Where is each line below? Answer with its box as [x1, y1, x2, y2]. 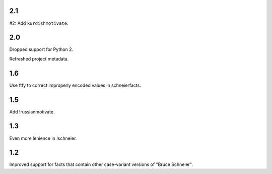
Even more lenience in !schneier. [9, 135, 77, 141]
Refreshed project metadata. [9, 55, 69, 62]
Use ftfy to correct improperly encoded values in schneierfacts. [9, 82, 141, 88]
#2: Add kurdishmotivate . [9, 20, 69, 26]
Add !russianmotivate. [9, 108, 55, 114]
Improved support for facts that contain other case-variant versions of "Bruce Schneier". [9, 161, 193, 167]
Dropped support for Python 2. [9, 46, 73, 52]
